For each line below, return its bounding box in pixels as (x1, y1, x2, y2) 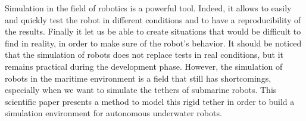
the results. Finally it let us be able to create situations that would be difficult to (5, 25, 301, 38)
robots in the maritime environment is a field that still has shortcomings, (5, 72, 271, 84)
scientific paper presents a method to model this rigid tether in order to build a (5, 95, 295, 107)
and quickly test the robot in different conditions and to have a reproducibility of (5, 13, 301, 26)
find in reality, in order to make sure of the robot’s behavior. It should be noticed (5, 36, 302, 49)
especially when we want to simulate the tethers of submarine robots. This (5, 83, 277, 96)
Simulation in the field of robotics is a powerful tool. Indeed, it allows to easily (5, 2, 292, 14)
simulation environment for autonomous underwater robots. (5, 107, 222, 119)
